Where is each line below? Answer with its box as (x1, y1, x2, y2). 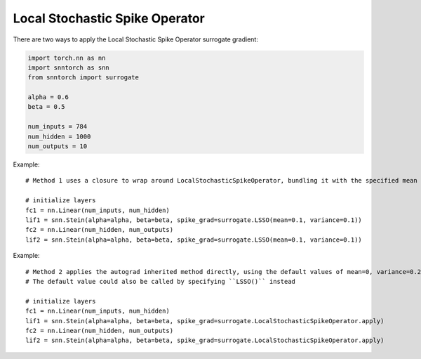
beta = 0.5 (27, 103, 65, 111)
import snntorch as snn (27, 63, 110, 72)
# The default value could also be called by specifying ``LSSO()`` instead (25, 278, 296, 285)
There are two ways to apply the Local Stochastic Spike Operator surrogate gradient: (13, 35, 259, 44)
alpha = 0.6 (27, 93, 69, 101)
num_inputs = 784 (27, 123, 88, 131)
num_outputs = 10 (27, 143, 88, 150)
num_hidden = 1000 (27, 132, 91, 141)
